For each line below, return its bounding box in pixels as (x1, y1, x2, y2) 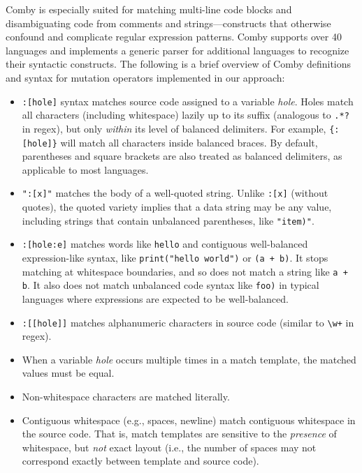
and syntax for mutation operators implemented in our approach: (6, 70, 285, 84)
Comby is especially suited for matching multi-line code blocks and (6, 2, 292, 16)
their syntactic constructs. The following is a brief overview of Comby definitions (6, 57, 352, 71)
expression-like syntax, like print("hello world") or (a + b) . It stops (22, 250, 328, 264)
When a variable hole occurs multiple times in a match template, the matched (22, 352, 356, 366)
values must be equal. (22, 366, 115, 380)
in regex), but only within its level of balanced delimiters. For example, (22, 121, 326, 135)
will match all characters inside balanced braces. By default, (60, 135, 318, 149)
